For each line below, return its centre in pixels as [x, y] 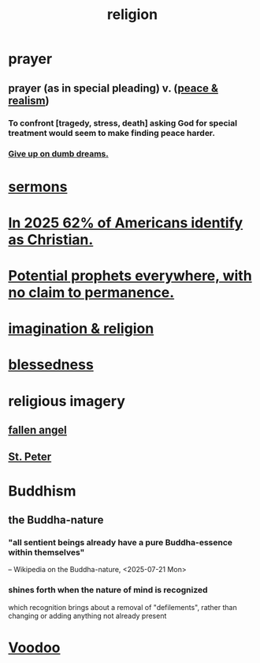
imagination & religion [81, 329]
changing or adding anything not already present [87, 616]
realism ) [29, 100]
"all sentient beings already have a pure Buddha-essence [121, 542]
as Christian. [51, 239]
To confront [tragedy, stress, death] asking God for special [123, 122]
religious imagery [67, 401]
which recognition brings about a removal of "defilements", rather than [123, 607]
